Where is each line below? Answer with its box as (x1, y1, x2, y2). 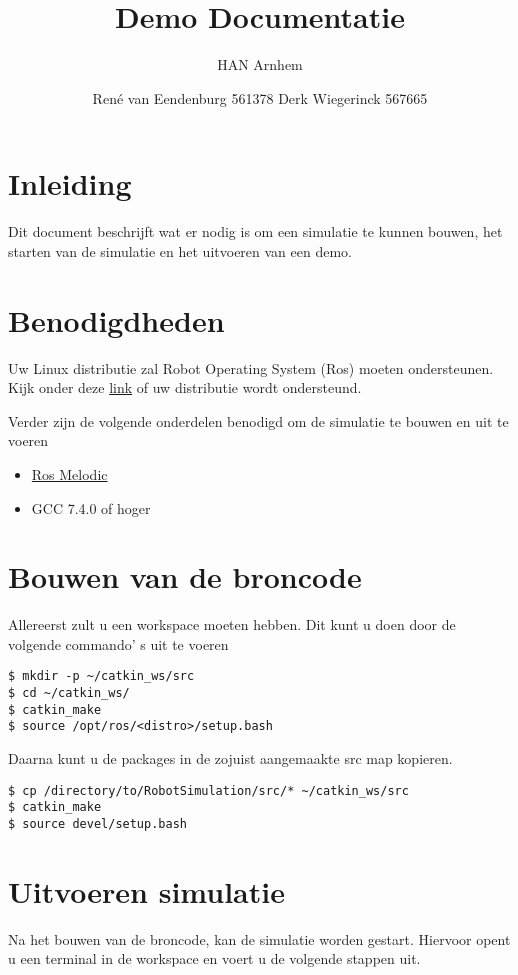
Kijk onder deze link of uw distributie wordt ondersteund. (8, 377, 362, 398)
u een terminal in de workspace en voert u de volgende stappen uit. (8, 948, 421, 969)
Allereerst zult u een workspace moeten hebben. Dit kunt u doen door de (8, 614, 456, 635)
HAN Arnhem (217, 54, 303, 75)
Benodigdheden (8, 299, 225, 340)
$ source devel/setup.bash (8, 816, 187, 831)
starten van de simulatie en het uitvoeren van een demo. (8, 240, 352, 261)
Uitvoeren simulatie (8, 870, 285, 911)
